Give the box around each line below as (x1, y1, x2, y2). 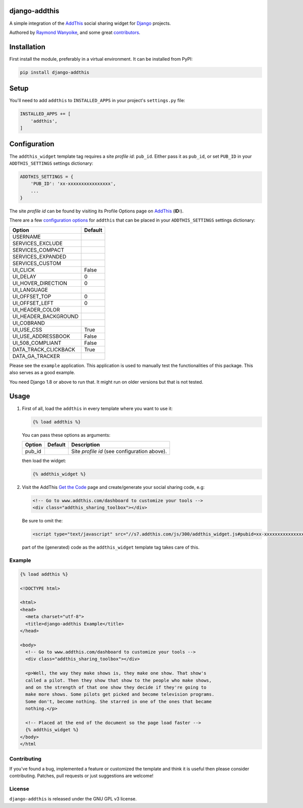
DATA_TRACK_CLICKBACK (12, 346, 75, 353)
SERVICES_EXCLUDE (12, 240, 63, 247)
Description (71, 441, 100, 448)
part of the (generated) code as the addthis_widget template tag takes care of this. (22, 544, 199, 551)
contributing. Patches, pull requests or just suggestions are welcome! (9, 773, 154, 779)
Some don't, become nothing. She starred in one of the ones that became (25, 698, 212, 704)
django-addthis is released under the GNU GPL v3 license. (9, 796, 137, 802)
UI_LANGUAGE (12, 286, 48, 293)
